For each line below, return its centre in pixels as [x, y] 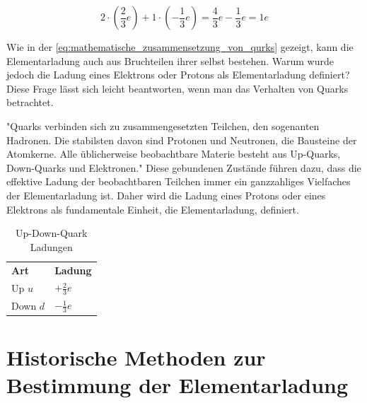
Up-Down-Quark [52, 233]
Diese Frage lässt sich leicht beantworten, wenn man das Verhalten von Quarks [177, 88]
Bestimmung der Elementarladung [177, 385]
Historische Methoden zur [136, 357]
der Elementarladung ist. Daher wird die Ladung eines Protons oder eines [166, 195]
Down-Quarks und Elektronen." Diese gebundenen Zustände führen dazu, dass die [184, 167]
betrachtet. [30, 102]
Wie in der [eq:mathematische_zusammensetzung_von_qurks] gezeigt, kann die [180, 47]
